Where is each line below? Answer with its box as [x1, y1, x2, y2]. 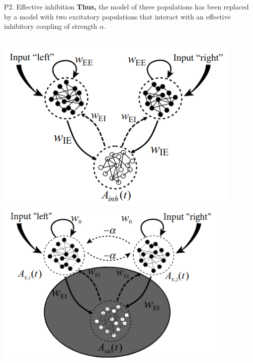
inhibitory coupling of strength [4, 21, 97, 31]
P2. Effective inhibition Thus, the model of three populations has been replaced [4, 1, 249, 11]
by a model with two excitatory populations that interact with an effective [4, 11, 231, 21]
